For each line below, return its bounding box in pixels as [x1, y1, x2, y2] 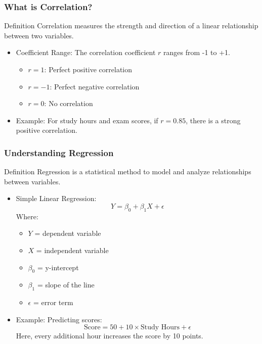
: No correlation [44, 98, 93, 109]
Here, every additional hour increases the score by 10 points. [16, 330, 203, 341]
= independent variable [36, 244, 109, 255]
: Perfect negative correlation [50, 81, 140, 91]
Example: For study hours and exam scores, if [16, 115, 158, 125]
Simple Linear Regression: [16, 193, 97, 204]
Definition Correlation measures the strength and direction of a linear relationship [4, 20, 258, 31]
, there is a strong [186, 115, 241, 125]
